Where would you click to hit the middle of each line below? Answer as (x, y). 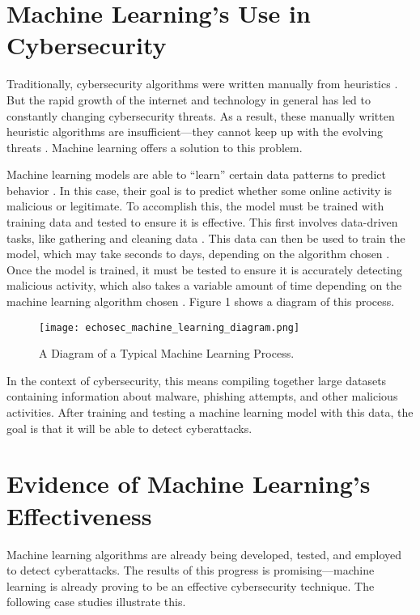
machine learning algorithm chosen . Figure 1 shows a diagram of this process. (201, 301)
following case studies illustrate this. (96, 602)
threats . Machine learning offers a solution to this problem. (155, 147)
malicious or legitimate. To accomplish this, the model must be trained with (195, 206)
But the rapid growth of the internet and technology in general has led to (189, 99)
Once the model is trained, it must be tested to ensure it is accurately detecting (204, 269)
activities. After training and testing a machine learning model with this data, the (210, 412)
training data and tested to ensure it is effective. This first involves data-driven (202, 222)
